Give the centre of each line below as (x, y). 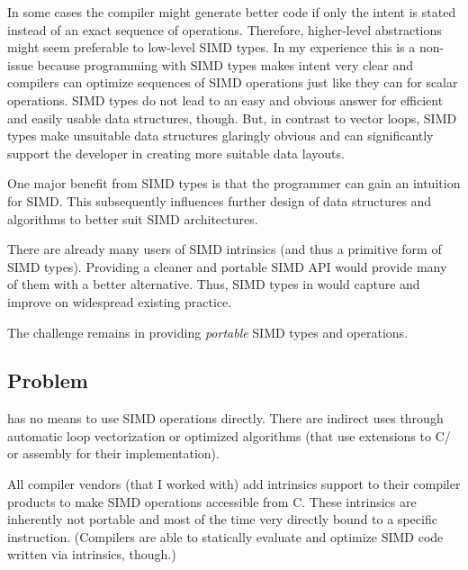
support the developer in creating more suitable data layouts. (176, 153)
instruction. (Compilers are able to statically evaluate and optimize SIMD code (225, 536)
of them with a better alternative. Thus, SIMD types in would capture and (214, 284)
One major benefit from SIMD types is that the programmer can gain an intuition (234, 183)
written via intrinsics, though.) (92, 554)
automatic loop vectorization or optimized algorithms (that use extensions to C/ (229, 435)
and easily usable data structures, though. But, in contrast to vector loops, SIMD (232, 118)
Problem (48, 380)
